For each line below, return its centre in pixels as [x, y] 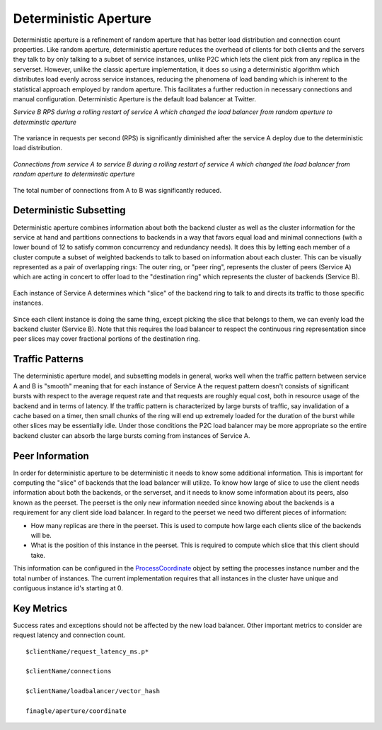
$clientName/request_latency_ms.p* [87, 651]
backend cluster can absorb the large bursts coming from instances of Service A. [132, 435]
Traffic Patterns [48, 359]
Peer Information [51, 456]
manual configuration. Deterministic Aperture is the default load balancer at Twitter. [134, 99]
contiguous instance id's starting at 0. [68, 588]
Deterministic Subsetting [69, 210]
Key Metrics [40, 608]
